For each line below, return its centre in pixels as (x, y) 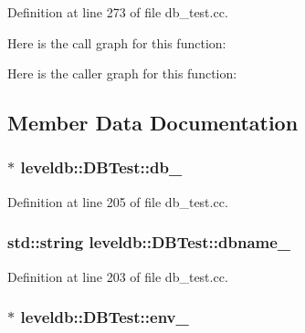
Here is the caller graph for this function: (122, 73)
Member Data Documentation (153, 123)
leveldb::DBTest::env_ (105, 317)
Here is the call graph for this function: (117, 42)
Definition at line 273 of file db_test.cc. (118, 12)
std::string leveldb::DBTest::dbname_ (149, 242)
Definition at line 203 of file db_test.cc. (118, 276)
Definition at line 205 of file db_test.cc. (118, 201)
